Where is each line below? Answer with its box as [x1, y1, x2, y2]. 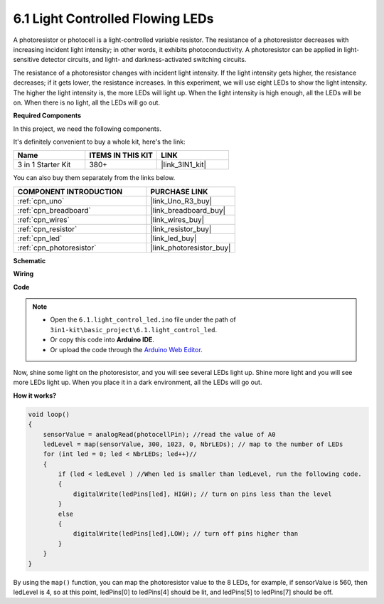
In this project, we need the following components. [13, 124, 161, 133]
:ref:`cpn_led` [17, 233, 63, 243]
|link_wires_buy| [150, 214, 205, 224]
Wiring [13, 270, 34, 278]
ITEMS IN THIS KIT [89, 150, 153, 160]
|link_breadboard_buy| [150, 205, 226, 215]
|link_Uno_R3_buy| [150, 196, 213, 206]
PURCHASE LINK [150, 186, 208, 196]
